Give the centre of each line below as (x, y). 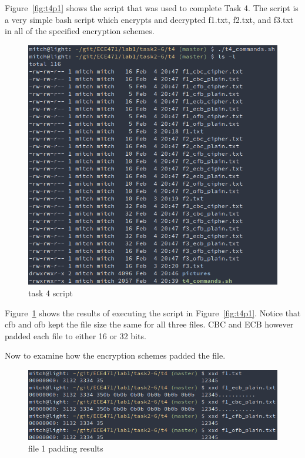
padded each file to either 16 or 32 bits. (76, 335)
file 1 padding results (66, 448)
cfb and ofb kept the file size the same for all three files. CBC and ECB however (149, 324)
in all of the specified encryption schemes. (80, 31)
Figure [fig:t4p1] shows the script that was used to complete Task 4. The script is (152, 8)
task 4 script (51, 292)
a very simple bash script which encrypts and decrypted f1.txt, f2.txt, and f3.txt (149, 19)
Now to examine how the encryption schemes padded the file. (115, 355)
